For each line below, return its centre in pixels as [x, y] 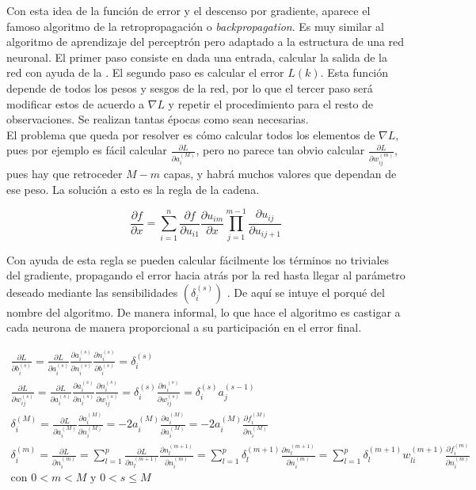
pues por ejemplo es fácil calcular [87, 150]
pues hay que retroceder [65, 174]
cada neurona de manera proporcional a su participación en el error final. [184, 327]
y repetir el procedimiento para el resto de [271, 103]
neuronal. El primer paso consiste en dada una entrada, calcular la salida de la [197, 57]
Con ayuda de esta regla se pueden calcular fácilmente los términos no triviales [198, 259]
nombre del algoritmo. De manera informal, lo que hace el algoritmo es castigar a [204, 311]
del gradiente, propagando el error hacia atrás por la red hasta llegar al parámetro [206, 275]
